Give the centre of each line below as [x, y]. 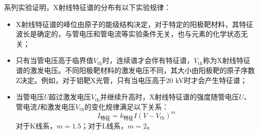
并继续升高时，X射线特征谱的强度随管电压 [170, 97]
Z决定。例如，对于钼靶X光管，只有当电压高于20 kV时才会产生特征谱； [132, 80]
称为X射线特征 [227, 60]
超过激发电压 [70, 97]
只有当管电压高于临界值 [54, 60]
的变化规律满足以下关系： [127, 106]
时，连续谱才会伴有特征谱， [148, 60]
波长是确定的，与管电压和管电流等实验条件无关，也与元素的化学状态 [128, 34]
